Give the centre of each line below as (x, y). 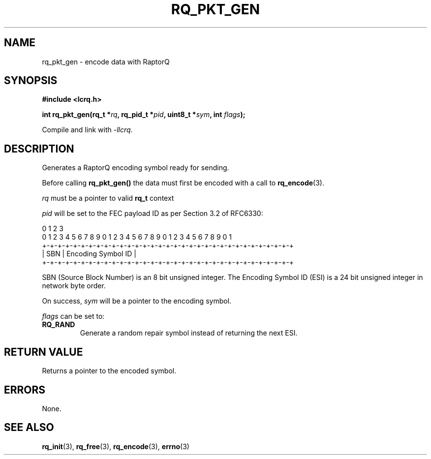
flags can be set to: (73, 316)
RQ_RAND (59, 325)
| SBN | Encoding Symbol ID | (89, 254)
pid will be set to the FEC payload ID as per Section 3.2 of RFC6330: (153, 214)
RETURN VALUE (44, 352)
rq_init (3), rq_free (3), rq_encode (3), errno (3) (116, 446)
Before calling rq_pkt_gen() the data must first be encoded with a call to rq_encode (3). (183, 183)
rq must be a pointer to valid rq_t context (108, 198)
